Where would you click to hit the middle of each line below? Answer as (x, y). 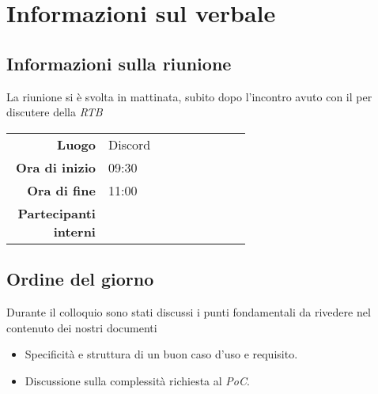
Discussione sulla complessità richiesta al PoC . (137, 380)
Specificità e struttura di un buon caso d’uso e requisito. (161, 354)
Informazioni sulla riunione (119, 63)
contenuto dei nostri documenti (82, 327)
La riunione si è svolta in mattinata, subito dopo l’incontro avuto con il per (189, 96)
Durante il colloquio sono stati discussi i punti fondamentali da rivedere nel (189, 311)
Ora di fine (61, 190)
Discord (129, 144)
